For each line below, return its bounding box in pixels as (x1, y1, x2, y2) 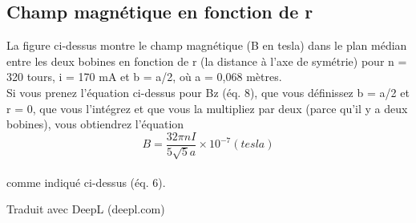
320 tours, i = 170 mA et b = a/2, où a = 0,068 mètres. (6, 68, 282, 85)
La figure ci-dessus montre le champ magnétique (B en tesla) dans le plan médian (6, 37, 407, 54)
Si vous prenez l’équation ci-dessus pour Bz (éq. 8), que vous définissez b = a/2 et (6, 83, 410, 100)
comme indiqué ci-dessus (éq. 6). (6, 173, 166, 190)
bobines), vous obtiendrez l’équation (6, 116, 184, 132)
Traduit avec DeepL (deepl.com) (6, 201, 165, 217)
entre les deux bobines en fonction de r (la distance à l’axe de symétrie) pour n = (6, 52, 407, 69)
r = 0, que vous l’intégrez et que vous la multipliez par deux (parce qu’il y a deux (6, 99, 408, 116)
